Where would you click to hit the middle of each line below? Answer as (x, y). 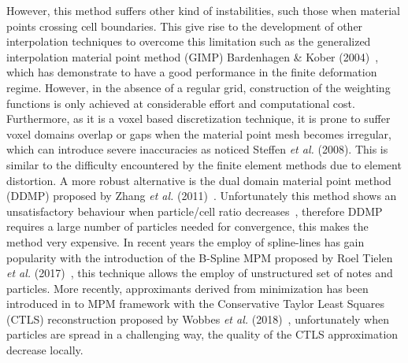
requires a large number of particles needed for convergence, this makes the (187, 226)
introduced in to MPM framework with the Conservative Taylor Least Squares (195, 304)
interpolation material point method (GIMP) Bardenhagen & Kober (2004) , (193, 56)
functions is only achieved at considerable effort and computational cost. (181, 103)
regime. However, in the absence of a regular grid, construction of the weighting (198, 87)
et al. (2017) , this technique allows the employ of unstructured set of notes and (200, 273)
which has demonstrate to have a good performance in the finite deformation (192, 72)
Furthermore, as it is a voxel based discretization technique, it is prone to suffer (198, 119)
